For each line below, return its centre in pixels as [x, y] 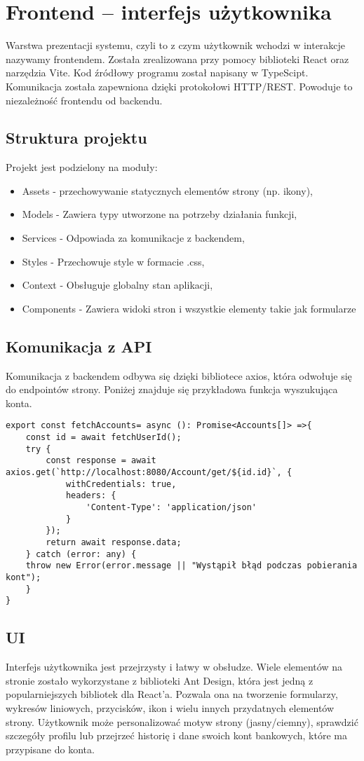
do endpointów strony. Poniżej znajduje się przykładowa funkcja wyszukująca [172, 389]
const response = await [101, 461]
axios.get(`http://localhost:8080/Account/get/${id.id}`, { [149, 473]
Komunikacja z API [79, 346]
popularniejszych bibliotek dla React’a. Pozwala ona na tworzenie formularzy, [172, 694]
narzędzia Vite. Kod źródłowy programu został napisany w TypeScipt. [157, 73]
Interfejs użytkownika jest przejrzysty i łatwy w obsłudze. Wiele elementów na [174, 667]
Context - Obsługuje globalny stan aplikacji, [117, 285]
